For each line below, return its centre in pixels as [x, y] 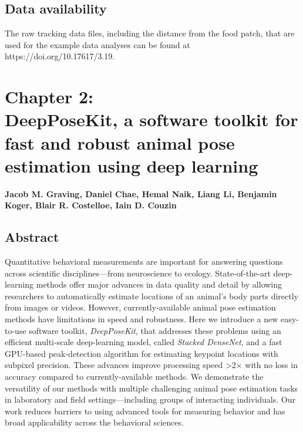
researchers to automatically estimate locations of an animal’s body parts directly [151, 296]
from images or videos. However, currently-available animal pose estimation [140, 307]
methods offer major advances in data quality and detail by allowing [159, 284]
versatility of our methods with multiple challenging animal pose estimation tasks [151, 388]
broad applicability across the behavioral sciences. [94, 422]
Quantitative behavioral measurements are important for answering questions [144, 261]
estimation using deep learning [132, 165]
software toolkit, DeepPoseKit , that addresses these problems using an [155, 330]
